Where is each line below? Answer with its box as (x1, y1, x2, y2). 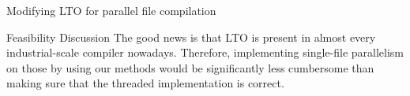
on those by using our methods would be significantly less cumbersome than (6, 59, 374, 76)
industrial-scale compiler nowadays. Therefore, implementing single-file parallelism (6, 44, 404, 61)
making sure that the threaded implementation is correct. (6, 75, 284, 91)
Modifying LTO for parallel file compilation (6, 2, 216, 18)
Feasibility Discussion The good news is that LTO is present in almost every (6, 28, 376, 45)
